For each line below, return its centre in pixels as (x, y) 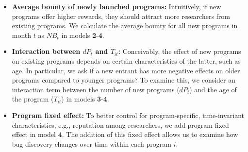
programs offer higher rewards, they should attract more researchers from (121, 16)
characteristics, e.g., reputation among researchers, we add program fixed (120, 125)
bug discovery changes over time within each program (91, 144)
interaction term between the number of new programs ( (96, 89)
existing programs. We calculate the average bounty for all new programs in (125, 25)
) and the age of (213, 89)
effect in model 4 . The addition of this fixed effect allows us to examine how (125, 134)
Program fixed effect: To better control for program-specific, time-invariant (128, 115)
